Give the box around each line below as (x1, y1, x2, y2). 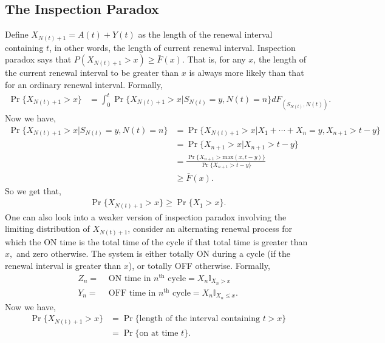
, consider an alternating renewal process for (128, 222, 293, 235)
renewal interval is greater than (5, 259, 121, 271)
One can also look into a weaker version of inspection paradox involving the (5, 210, 287, 223)
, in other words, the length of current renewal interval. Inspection (49, 41, 296, 53)
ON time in (108, 274, 151, 283)
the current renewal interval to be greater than (5, 66, 179, 79)
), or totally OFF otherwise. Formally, (128, 259, 270, 271)
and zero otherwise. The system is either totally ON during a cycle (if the (16, 247, 291, 260)
